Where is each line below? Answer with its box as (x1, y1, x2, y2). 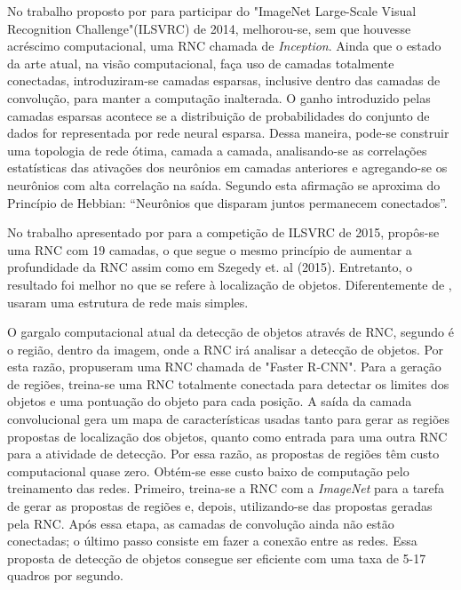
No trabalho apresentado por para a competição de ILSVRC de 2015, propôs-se (7, 223, 440, 242)
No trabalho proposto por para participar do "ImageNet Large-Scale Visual (7, 2, 417, 20)
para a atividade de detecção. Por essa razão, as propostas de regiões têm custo (7, 444, 440, 463)
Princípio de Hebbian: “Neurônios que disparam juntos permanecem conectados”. (7, 193, 448, 211)
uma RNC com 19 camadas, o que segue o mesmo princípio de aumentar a (7, 240, 412, 259)
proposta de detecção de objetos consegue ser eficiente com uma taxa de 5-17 (7, 548, 426, 567)
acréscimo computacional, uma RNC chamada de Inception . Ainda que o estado (7, 36, 441, 55)
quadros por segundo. (7, 566, 123, 585)
